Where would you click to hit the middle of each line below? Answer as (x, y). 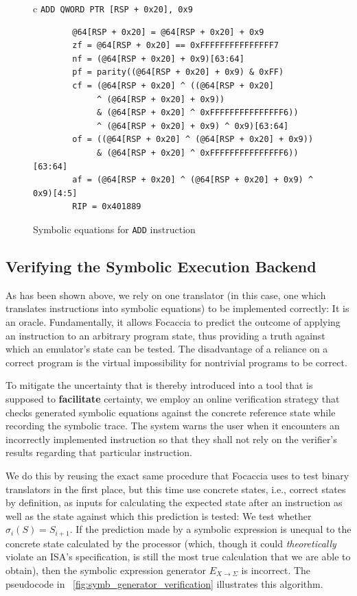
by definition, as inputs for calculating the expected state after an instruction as (174, 502)
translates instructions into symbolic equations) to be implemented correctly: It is (177, 308)
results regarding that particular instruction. (99, 452)
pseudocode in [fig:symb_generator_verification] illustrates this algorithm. (164, 583)
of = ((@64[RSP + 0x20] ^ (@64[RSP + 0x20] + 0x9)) (193, 140)
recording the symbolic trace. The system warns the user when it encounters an (173, 426)
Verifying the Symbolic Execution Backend (161, 266)
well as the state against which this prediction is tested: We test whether (159, 515)
